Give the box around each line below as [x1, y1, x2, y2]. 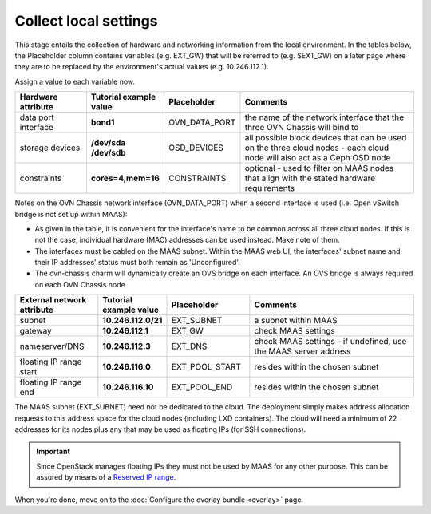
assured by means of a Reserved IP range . [36, 472, 176, 482]
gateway [19, 326, 52, 337]
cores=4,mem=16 [90, 172, 160, 184]
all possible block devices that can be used [244, 132, 407, 144]
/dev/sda [90, 137, 126, 148]
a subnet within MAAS [254, 315, 338, 326]
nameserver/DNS [19, 341, 85, 352]
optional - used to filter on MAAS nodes [244, 163, 394, 174]
